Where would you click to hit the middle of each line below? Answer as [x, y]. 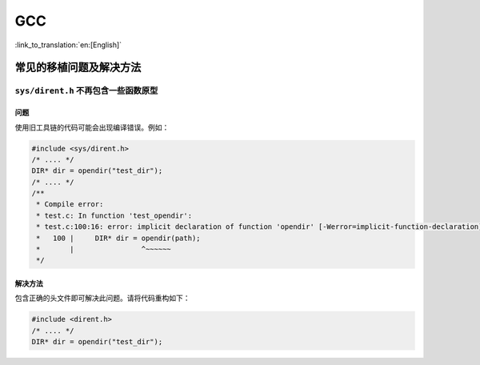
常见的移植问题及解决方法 [78, 68]
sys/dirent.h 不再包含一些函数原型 [86, 90]
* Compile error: [70, 205]
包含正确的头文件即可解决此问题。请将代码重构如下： [102, 298]
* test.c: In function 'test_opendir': [114, 215]
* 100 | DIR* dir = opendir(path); [118, 238]
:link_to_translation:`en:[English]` [68, 45]
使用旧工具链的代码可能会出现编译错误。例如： [92, 127]
